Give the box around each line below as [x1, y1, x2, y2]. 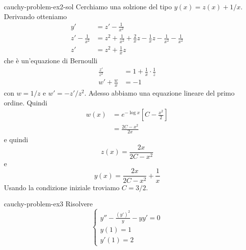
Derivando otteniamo [4, 11, 67, 21]
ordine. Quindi [4, 97, 47, 107]
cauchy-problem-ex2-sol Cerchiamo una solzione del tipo [4, 1, 172, 11]
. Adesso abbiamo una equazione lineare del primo [84, 88, 235, 98]
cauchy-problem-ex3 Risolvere [4, 199, 93, 209]
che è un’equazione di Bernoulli [4, 55, 98, 65]
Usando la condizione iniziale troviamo [4, 182, 120, 192]
